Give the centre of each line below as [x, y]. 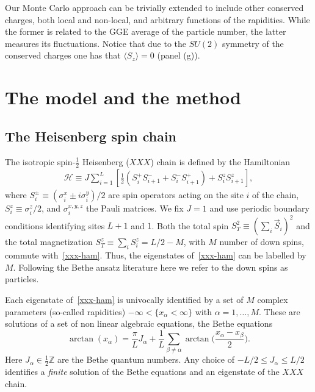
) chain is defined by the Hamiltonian [220, 161]
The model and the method [123, 97]
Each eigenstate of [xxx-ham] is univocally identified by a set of [124, 299]
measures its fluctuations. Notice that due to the [96, 43]
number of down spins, [262, 242]
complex [273, 299]
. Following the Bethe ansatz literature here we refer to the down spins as [150, 267]
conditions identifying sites [55, 225]
